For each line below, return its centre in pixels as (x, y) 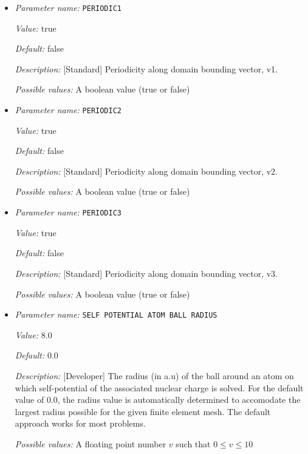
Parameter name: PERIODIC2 (68, 110)
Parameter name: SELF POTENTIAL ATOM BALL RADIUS (116, 314)
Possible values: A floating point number (91, 443)
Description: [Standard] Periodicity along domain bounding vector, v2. (146, 171)
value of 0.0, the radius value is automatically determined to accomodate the (158, 400)
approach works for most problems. (80, 423)
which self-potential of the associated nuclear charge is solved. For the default (159, 387)
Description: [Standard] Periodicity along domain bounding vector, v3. (146, 273)
